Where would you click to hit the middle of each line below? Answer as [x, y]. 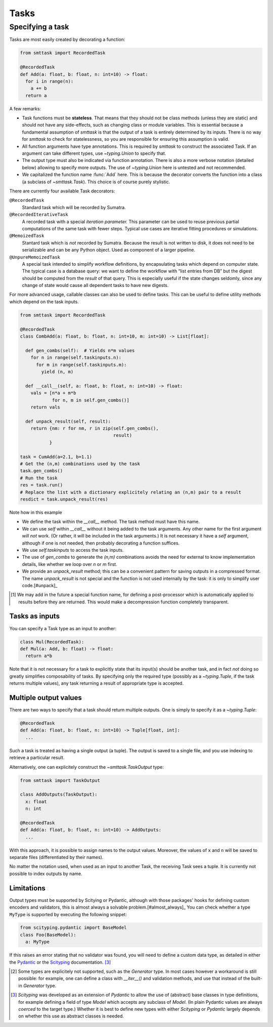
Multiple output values [45, 698]
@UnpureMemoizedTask [35, 257]
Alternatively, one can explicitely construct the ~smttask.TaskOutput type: [86, 767]
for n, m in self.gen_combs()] [91, 400]
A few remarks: [25, 108]
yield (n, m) [57, 372]
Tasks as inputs [35, 616]
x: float [36, 802]
